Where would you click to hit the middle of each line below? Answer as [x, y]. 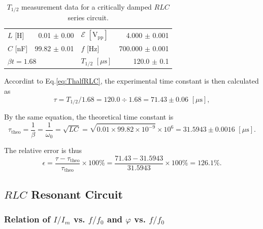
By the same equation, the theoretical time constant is [89, 116]
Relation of [27, 219]
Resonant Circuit [77, 194]
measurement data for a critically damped [87, 7]
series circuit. [88, 17]
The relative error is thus [43, 150]
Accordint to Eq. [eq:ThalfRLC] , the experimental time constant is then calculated [131, 81]
